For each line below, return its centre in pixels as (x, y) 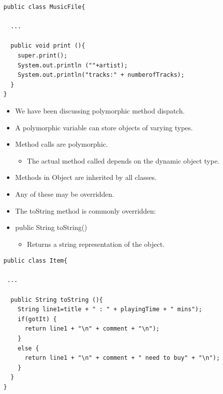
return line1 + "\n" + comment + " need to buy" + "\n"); (122, 358)
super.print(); (42, 55)
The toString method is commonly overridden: (85, 210)
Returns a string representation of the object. (96, 244)
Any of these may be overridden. (65, 194)
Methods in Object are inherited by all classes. (86, 177)
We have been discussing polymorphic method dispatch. (100, 110)
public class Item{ (35, 261)
